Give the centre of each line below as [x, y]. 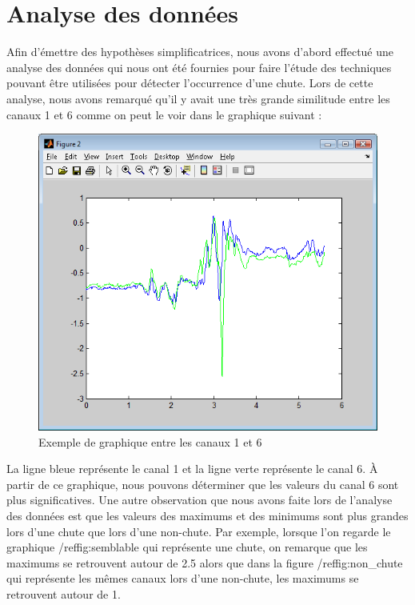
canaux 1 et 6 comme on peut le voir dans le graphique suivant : [164, 114]
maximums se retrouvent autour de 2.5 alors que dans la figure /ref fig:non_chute [205, 562]
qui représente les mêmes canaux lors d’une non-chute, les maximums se [183, 578]
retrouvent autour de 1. [64, 594]
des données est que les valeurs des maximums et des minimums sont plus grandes [207, 516]
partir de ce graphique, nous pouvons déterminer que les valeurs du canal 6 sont [203, 484]
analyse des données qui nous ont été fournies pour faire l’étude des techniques [199, 67]
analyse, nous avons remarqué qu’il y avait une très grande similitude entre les [198, 98]
